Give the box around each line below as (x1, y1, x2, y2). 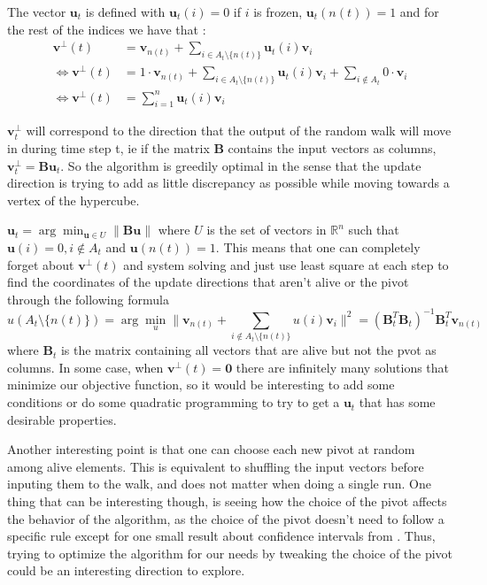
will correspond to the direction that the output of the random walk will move (26, 121, 452, 140)
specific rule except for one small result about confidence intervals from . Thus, (7, 527, 436, 545)
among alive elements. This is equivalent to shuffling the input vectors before (7, 457, 424, 475)
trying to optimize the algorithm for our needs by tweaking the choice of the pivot (7, 543, 453, 562)
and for (399, 3, 439, 20)
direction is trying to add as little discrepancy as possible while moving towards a (7, 173, 450, 192)
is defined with (85, 3, 166, 20)
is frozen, (253, 3, 303, 20)
